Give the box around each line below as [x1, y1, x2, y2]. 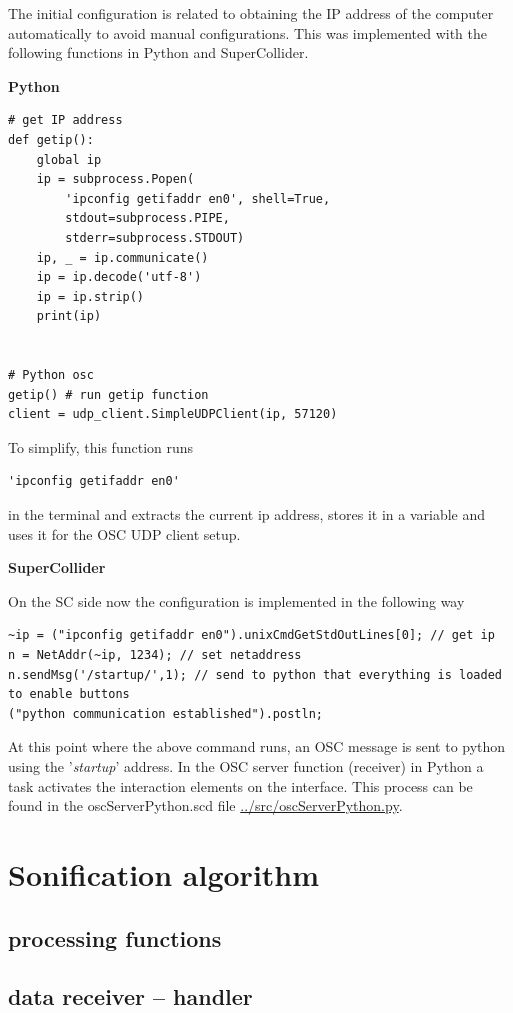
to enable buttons [8, 687, 130, 702]
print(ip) [36, 309, 102, 324]
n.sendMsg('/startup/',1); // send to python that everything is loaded [8, 667, 502, 682]
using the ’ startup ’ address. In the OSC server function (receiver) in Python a [8, 756, 484, 776]
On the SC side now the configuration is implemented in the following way [8, 590, 465, 611]
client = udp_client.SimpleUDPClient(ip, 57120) [8, 407, 338, 422]
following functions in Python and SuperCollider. [8, 42, 309, 63]
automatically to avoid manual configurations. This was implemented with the [8, 22, 487, 43]
